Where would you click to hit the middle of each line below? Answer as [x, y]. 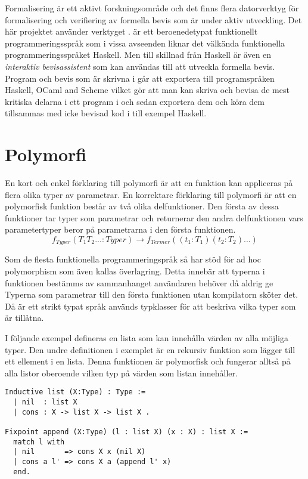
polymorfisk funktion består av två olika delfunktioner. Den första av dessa [142, 206]
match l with [39, 442]
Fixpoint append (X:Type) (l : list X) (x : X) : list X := [127, 432]
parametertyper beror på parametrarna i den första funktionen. [120, 229]
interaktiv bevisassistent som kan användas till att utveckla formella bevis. [140, 66]
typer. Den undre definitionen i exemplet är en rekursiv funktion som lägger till [150, 349]
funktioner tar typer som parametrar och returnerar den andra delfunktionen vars [154, 217]
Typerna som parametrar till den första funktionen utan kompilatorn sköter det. [152, 294]
